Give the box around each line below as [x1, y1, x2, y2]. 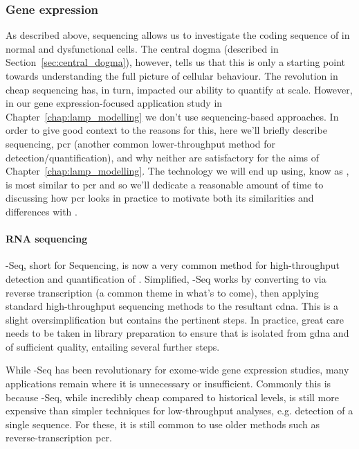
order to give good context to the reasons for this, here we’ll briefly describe [6, 123, 327, 137]
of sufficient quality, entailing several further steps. [6, 339, 220, 353]
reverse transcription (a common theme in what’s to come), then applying [6, 285, 319, 299]
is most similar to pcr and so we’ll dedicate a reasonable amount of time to [6, 177, 324, 191]
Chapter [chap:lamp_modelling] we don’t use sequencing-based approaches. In [6, 109, 339, 123]
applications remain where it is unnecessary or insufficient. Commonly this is [6, 376, 331, 391]
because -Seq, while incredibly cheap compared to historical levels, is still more [6, 389, 339, 404]
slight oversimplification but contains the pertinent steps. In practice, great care [6, 312, 344, 326]
